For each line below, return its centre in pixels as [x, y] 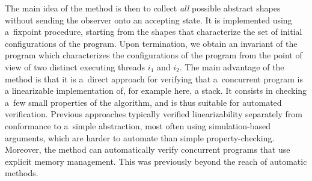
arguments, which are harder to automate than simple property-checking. [140, 137]
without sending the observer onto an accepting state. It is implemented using [148, 20]
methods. [22, 173]
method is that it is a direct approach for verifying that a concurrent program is [154, 78]
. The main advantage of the [232, 66]
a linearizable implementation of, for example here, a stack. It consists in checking [156, 91]
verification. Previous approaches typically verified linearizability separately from [154, 114]
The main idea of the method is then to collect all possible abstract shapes [143, 8]
